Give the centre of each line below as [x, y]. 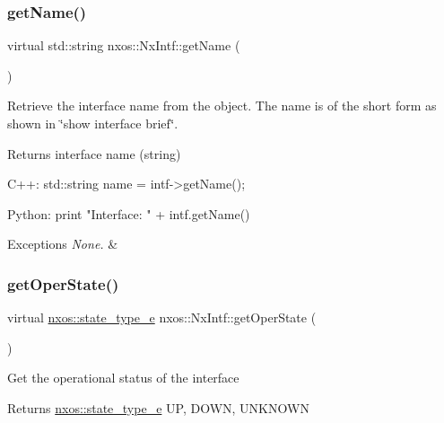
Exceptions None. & [63, 244]
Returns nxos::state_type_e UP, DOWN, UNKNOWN [158, 407]
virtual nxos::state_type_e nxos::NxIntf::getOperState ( [162, 317]
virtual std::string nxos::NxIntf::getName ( [124, 45]
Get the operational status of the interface [123, 378]
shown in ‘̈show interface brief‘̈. [93, 123]
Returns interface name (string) [94, 153]
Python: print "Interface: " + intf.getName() [129, 213]
